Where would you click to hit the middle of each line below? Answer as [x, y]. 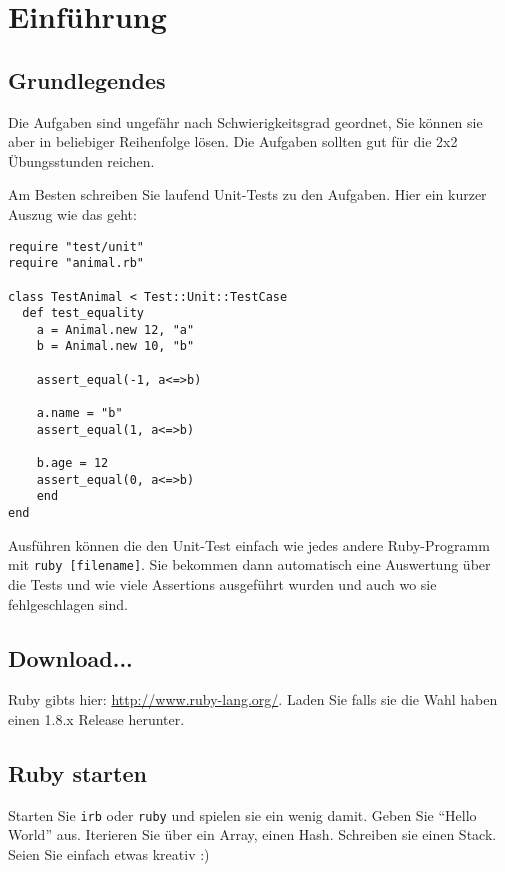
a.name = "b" [79, 413]
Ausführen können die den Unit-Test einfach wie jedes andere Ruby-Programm [249, 544]
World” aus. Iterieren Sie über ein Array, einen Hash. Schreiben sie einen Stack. [252, 834]
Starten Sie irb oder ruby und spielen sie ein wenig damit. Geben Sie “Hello [242, 814]
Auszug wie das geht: [72, 213]
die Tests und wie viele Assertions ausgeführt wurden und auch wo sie [222, 583]
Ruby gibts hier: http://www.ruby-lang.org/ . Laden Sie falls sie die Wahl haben [253, 699]
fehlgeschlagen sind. [68, 603]
